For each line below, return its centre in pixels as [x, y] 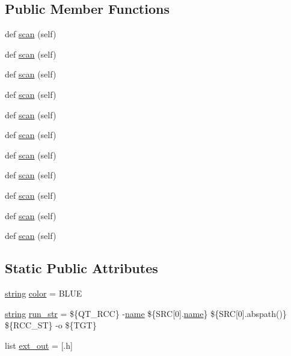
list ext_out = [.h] [39, 345]
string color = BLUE [44, 293]
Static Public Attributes [81, 268]
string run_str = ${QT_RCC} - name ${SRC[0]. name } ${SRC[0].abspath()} [146, 313]
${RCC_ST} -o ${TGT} [51, 325]
